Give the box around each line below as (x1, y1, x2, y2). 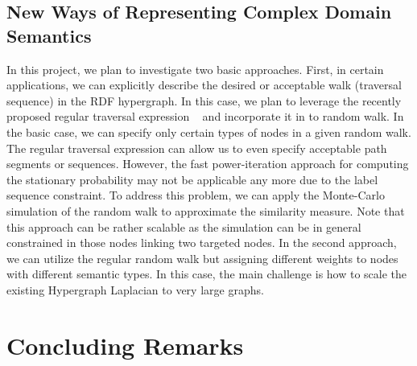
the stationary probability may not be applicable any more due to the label (6, 171, 378, 187)
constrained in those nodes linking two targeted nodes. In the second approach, (6, 234, 397, 251)
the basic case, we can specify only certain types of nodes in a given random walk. (6, 123, 411, 140)
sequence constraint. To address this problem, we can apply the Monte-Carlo (6, 187, 385, 204)
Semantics (6, 23, 92, 47)
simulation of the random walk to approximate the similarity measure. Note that (6, 202, 405, 219)
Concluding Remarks (6, 328, 244, 361)
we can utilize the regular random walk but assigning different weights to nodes (6, 249, 398, 266)
